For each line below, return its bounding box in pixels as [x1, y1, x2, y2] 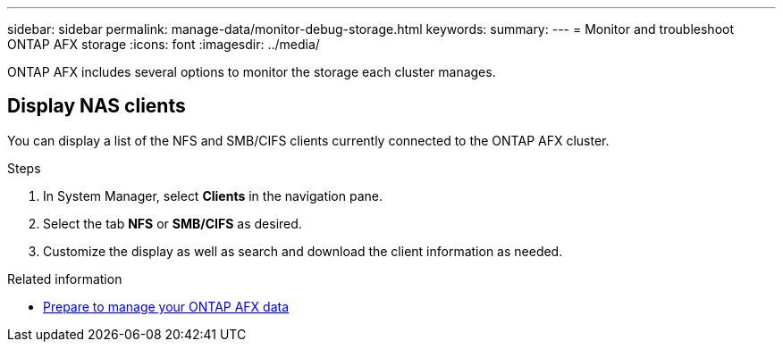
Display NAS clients [7, 95, 186, 118]
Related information [7, 270, 122, 287]
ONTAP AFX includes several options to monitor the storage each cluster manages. [7, 64, 496, 79]
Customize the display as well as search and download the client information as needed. [43, 243, 563, 259]
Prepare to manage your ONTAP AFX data [43, 298, 290, 314]
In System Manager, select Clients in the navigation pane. [43, 187, 383, 204]
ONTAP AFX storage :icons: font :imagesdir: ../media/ [7, 37, 320, 52]
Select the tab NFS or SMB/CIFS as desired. [43, 215, 302, 231]
